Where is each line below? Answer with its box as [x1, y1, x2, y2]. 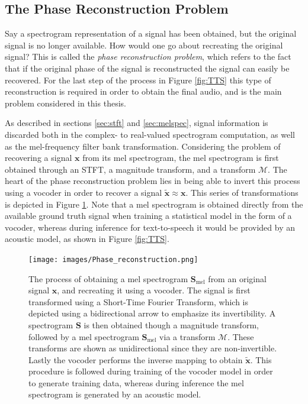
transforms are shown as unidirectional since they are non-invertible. [28, 342, 277, 354]
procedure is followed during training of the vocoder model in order [28, 365, 273, 377]
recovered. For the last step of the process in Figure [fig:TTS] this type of [5, 73, 271, 86]
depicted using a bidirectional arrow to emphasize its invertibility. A [28, 307, 276, 319]
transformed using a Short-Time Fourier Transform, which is [28, 295, 249, 308]
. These [227, 330, 254, 342]
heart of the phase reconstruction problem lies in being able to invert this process [5, 174, 300, 187]
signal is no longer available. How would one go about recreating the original [5, 38, 283, 51]
